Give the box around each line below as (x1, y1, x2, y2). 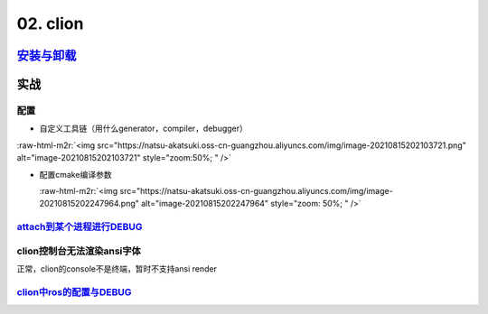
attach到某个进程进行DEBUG (16, 221, 144, 234)
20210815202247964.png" (39, 199, 140, 209)
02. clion (16, 14, 84, 33)
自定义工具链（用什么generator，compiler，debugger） (39, 123, 249, 134)
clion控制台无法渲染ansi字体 (16, 245, 142, 257)
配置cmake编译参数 (39, 169, 112, 180)
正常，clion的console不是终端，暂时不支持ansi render (16, 263, 217, 274)
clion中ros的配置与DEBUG (16, 285, 132, 298)
